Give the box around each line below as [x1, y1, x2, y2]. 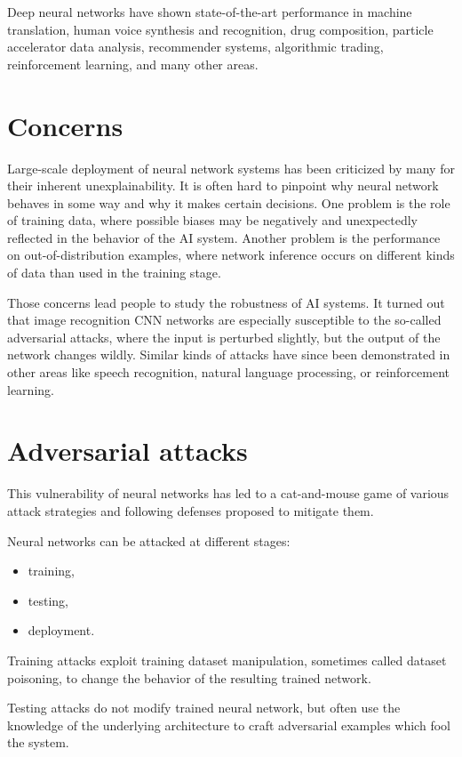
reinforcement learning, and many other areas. [7, 54, 259, 73]
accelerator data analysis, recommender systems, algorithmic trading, [7, 37, 384, 56]
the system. [7, 733, 69, 752]
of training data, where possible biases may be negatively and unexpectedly [7, 211, 418, 230]
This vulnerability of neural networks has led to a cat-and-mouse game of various [7, 484, 450, 503]
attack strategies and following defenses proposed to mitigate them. [7, 501, 374, 519]
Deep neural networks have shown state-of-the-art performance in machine [7, 3, 412, 20]
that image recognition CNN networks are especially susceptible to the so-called [7, 310, 442, 329]
